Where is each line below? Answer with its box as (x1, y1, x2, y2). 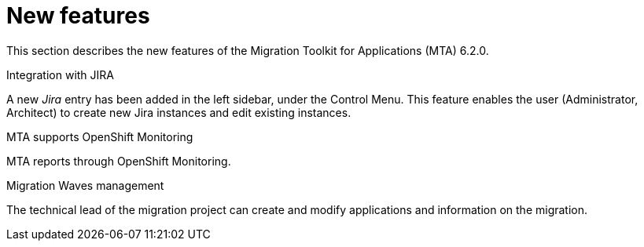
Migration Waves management (6, 178, 164, 192)
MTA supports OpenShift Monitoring (6, 129, 193, 143)
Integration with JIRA (6, 67, 114, 82)
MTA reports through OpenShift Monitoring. (6, 154, 231, 168)
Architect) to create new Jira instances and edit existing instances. (6, 105, 351, 119)
